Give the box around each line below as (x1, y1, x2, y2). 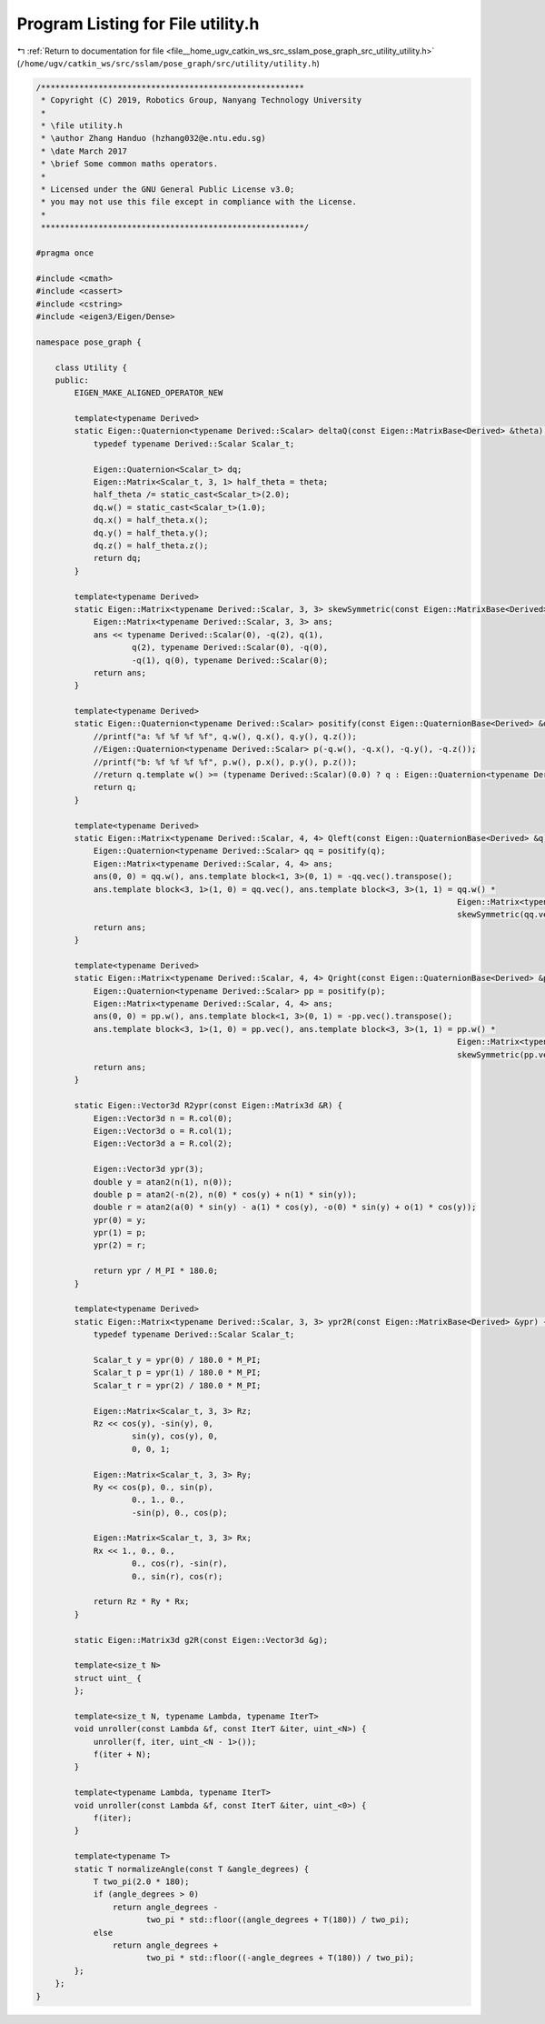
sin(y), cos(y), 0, (132, 1431, 218, 1441)
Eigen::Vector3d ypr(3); (93, 1164, 204, 1175)
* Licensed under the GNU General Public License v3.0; (41, 185, 295, 195)
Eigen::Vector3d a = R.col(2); (93, 1138, 233, 1149)
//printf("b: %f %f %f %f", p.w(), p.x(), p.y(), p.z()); (93, 756, 358, 767)
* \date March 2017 (41, 145, 127, 156)
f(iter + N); (93, 1749, 152, 1759)
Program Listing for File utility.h (16, 14, 260, 34)
